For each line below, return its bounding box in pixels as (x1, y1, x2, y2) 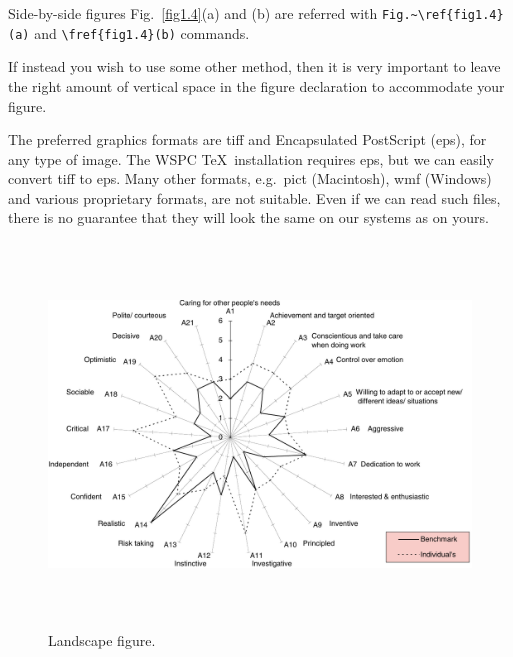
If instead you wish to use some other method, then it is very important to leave (8, 56, 501, 77)
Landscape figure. (48, 629, 156, 650)
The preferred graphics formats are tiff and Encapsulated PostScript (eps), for (8, 129, 487, 150)
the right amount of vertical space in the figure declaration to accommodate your (8, 75, 505, 96)
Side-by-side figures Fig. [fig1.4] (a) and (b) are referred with (8, 3, 378, 23)
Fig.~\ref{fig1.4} (381, 8, 504, 22)
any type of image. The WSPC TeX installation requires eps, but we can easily (8, 148, 494, 169)
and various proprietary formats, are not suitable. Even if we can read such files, (8, 187, 501, 208)
